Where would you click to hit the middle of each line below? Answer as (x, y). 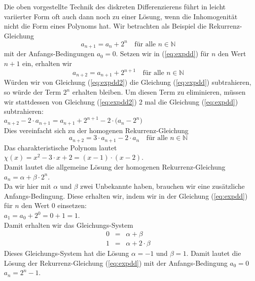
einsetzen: (72, 205)
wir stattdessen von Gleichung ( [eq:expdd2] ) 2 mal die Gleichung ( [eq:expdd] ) (121, 101)
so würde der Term (33, 92)
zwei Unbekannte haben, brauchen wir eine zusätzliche (162, 186)
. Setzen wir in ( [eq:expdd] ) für (163, 53)
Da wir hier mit (28, 186)
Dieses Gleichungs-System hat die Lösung (67, 253)
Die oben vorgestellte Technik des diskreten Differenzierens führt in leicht (115, 6)
